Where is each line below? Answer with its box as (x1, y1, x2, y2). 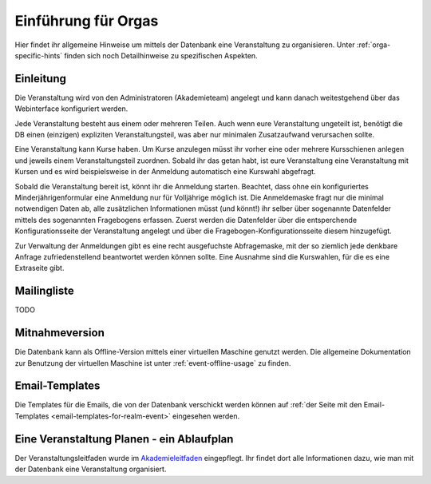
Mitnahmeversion (14, 326, 105, 339)
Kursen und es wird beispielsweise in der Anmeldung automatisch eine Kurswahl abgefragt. (14, 167, 316, 177)
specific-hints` (14, 50, 63, 60)
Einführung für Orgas (14, 12, 159, 30)
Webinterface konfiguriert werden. (14, 104, 129, 113)
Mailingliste (14, 284, 75, 298)
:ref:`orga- (356, 40, 391, 50)
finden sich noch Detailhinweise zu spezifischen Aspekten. (64, 50, 259, 60)
